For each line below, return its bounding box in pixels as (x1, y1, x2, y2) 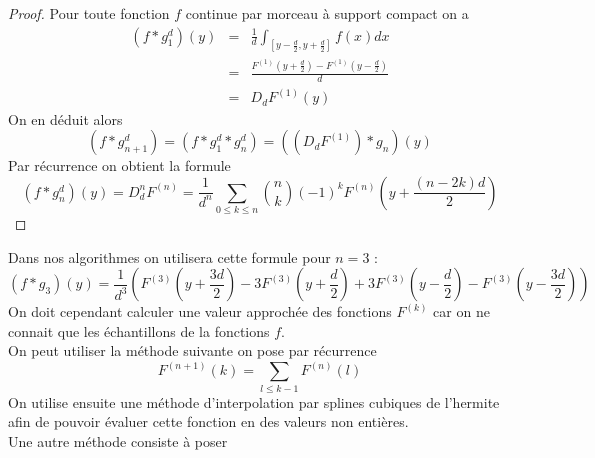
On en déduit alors (8, 108, 123, 129)
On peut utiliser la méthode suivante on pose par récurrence (8, 340, 377, 361)
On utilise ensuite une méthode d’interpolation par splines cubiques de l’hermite (8, 391, 500, 412)
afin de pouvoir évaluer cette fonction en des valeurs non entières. (8, 411, 409, 432)
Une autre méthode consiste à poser (8, 430, 228, 451)
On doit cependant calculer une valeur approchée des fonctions (8, 301, 392, 322)
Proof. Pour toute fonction (8, 3, 170, 23)
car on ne (433, 301, 490, 322)
